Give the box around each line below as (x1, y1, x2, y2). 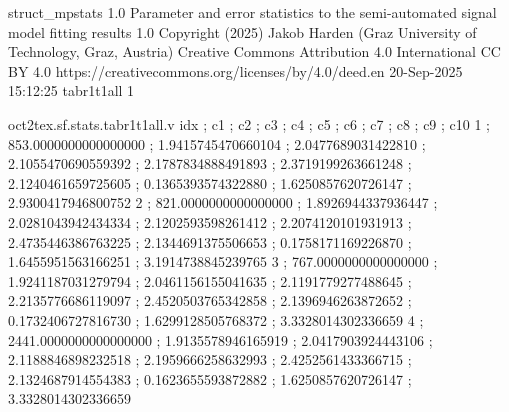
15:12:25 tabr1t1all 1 (8, 80, 135, 101)
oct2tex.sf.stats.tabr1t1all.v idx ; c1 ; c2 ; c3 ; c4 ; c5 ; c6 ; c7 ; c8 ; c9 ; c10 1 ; (8, 113, 491, 134)
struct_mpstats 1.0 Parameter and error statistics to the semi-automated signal (8, 2, 497, 22)
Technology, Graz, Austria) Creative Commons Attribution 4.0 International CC (8, 41, 501, 62)
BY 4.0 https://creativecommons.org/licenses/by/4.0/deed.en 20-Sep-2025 (8, 60, 463, 81)
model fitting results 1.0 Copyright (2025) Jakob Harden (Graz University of (8, 21, 477, 42)
